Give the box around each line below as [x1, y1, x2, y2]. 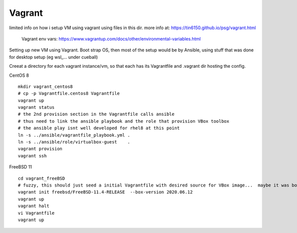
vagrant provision [18, 146, 63, 152]
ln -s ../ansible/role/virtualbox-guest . [18, 139, 131, 145]
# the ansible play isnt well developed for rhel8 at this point [18, 125, 180, 131]
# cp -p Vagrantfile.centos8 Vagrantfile [18, 91, 120, 96]
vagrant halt [18, 203, 49, 209]
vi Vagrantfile [18, 210, 55, 216]
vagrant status [18, 104, 55, 110]
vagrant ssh [18, 153, 47, 158]
